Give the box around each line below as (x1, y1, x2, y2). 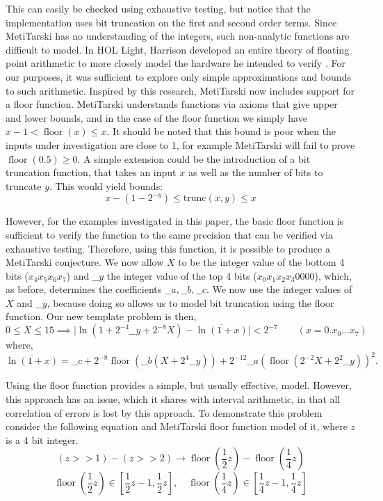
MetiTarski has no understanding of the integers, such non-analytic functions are (6, 29, 350, 43)
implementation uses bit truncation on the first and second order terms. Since (6, 15, 337, 29)
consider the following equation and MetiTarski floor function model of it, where (6, 419, 348, 434)
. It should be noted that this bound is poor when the (106, 124, 336, 138)
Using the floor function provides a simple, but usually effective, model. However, (6, 378, 352, 392)
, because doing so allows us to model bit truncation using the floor (47, 295, 334, 310)
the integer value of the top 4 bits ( (106, 268, 257, 283)
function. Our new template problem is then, (6, 309, 197, 324)
